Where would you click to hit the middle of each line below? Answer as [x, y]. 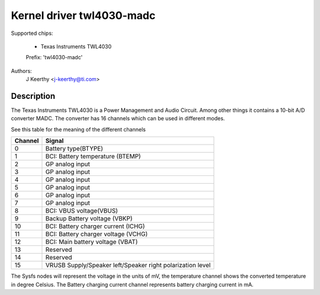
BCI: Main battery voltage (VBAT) [92, 242]
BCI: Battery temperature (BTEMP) [93, 156]
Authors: [21, 70]
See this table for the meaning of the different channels [79, 129]
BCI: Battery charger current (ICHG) [95, 226]
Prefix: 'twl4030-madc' [54, 57]
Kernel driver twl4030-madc [83, 15]
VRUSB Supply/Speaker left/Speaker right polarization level [128, 265]
